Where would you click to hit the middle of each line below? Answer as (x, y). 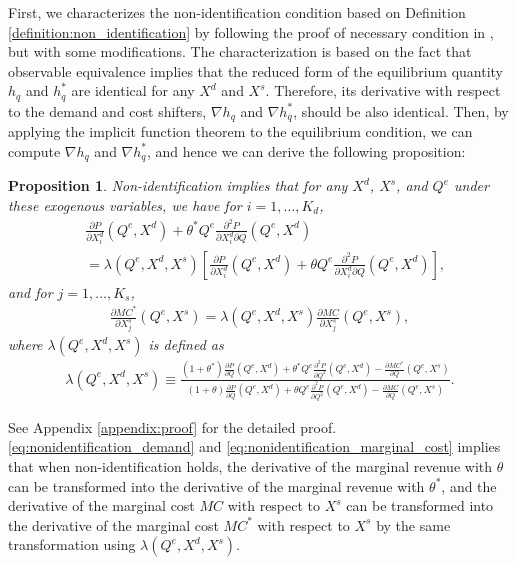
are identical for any (133, 90)
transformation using (72, 544)
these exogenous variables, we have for (125, 204)
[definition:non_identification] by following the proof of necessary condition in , (251, 31)
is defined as (186, 344)
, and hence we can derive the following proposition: (306, 150)
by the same (413, 524)
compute (34, 150)
